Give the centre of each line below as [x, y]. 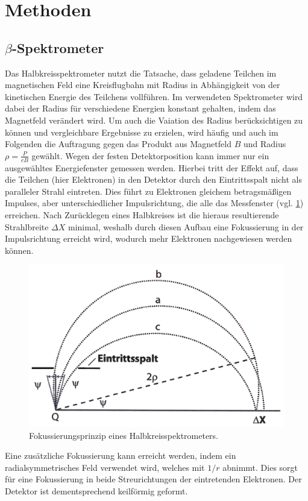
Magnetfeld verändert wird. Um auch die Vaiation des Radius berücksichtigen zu [154, 120]
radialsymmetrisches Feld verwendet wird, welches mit [105, 467]
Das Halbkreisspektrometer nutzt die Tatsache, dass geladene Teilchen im [141, 73]
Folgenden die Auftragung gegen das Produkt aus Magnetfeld [118, 144]
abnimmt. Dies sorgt [260, 467]
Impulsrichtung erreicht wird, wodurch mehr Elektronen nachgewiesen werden [149, 238]
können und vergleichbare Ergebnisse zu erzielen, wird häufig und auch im [142, 132]
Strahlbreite [27, 226]
